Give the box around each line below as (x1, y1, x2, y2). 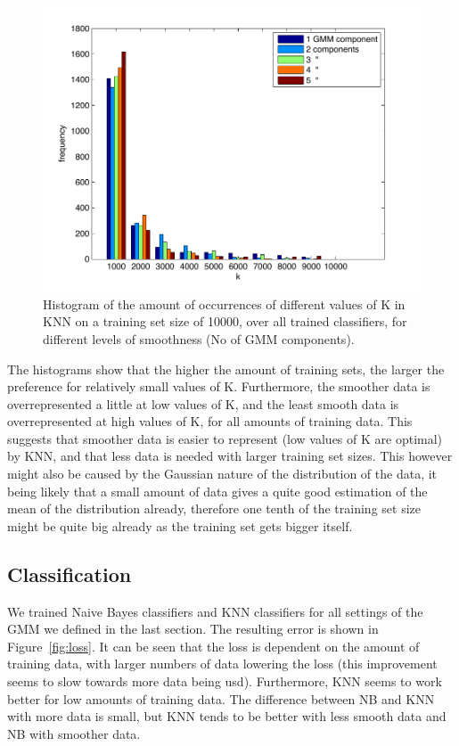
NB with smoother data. (7, 724, 141, 742)
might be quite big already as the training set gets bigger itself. (7, 516, 353, 535)
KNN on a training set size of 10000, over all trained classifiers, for (43, 312, 407, 331)
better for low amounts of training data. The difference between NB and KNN (7, 689, 435, 708)
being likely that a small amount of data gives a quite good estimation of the (7, 481, 428, 500)
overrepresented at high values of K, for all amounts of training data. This (7, 412, 413, 430)
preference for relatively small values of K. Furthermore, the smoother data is (7, 377, 430, 396)
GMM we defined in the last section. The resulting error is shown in (7, 619, 379, 638)
